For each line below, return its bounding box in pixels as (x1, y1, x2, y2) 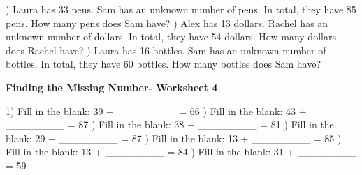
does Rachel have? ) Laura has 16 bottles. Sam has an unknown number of (6, 43, 326, 57)
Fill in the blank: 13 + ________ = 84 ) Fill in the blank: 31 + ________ (6, 144, 357, 159)
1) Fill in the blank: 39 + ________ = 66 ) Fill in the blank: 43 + (6, 103, 307, 118)
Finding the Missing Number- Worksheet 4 (6, 79, 218, 94)
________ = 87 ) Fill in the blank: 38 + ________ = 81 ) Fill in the (6, 117, 334, 132)
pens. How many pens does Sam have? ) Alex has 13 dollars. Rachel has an (6, 15, 328, 30)
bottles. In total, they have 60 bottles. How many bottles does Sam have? (6, 56, 321, 71)
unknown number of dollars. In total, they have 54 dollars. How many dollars (6, 29, 336, 44)
